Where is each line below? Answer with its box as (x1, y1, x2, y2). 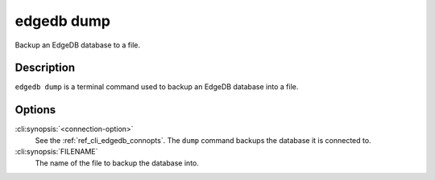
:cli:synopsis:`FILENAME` (14, 147, 98, 157)
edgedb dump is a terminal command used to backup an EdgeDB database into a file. (14, 82, 299, 92)
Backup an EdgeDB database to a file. (14, 40, 141, 50)
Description (14, 61, 76, 75)
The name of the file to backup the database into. (35, 157, 199, 168)
